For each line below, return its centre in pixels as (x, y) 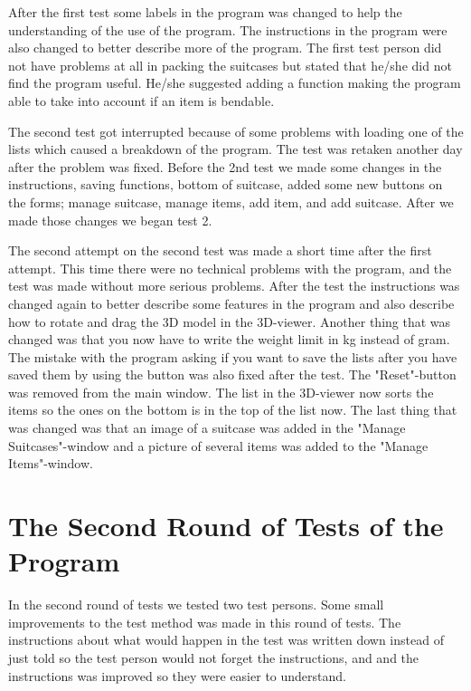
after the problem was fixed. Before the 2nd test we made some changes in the (225, 166)
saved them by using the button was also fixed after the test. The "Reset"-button (232, 374)
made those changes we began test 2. (110, 220)
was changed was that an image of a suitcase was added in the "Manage (207, 428)
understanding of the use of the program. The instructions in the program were (228, 29)
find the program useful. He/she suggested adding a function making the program (235, 83)
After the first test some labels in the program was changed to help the (205, 12)
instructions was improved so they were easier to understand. (177, 675)
